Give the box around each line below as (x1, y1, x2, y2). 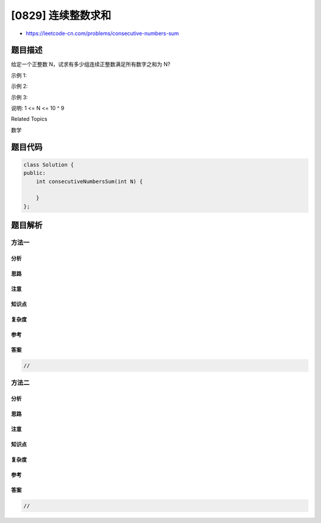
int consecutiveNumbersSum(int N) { (36, 178, 143, 184)
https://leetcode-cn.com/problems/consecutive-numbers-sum (26, 30, 180, 37)
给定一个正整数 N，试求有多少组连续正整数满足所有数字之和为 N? (11, 61, 171, 68)
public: (23, 170, 46, 177)
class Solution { (23, 161, 74, 168)
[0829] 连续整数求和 (11, 9, 111, 22)
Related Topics (11, 115, 48, 123)
